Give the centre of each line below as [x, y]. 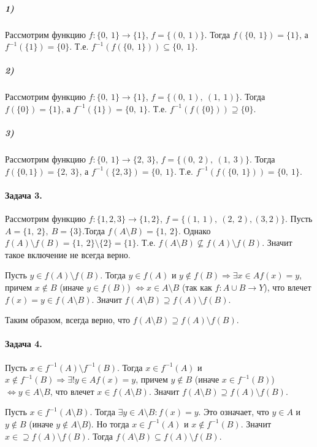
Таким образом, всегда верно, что [68, 320]
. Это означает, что [234, 412]
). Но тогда [109, 423]
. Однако [195, 230]
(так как [197, 287]
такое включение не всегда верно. [68, 254]
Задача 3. [24, 195]
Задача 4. [24, 344]
